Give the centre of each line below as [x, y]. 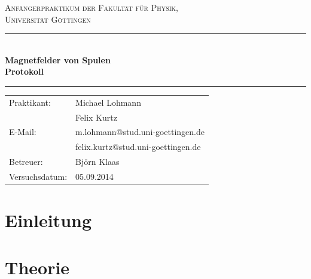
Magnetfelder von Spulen [58, 59]
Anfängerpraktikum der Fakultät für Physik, [92, 7]
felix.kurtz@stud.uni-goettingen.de [138, 147]
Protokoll [25, 71]
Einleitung [48, 220]
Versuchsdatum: [38, 176]
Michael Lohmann [108, 102]
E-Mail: [23, 132]
